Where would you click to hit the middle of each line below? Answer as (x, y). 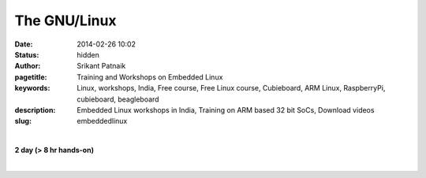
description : (35, 109)
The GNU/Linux (66, 20)
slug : (23, 121)
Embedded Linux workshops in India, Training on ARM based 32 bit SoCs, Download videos (226, 109)
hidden (88, 54)
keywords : (32, 88)
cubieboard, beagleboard (118, 99)
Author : (28, 66)
